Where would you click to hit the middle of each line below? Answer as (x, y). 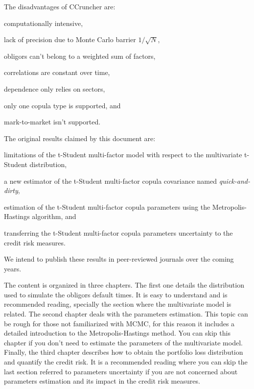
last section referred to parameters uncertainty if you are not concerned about (121, 371)
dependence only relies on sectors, (55, 88)
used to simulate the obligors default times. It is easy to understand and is (116, 294)
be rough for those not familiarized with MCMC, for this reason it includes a (119, 323)
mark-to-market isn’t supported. (52, 122)
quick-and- (234, 181)
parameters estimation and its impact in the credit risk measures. (102, 381)
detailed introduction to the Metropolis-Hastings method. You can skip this (117, 333)
